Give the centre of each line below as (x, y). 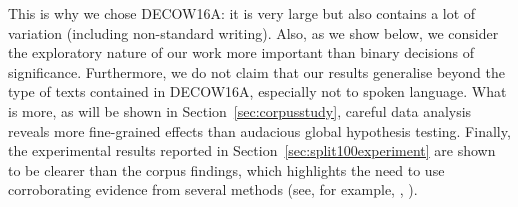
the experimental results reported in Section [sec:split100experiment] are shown (252, 150)
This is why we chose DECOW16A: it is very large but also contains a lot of (242, 13)
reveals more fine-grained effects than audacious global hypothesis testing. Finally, (259, 130)
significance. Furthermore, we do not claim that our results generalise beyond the (256, 71)
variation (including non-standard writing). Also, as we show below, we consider (253, 32)
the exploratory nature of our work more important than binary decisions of (241, 52)
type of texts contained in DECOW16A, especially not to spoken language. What (257, 91)
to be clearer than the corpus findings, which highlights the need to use (226, 169)
